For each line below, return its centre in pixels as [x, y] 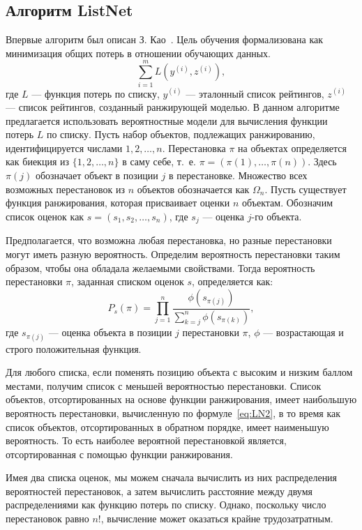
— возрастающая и [303, 332]
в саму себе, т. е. [159, 161]
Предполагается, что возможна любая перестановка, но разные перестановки [169, 240]
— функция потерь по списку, [96, 93]
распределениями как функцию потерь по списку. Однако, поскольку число [166, 505]
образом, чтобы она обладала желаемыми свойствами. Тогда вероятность [160, 267]
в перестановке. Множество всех [238, 175]
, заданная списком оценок [128, 281]
